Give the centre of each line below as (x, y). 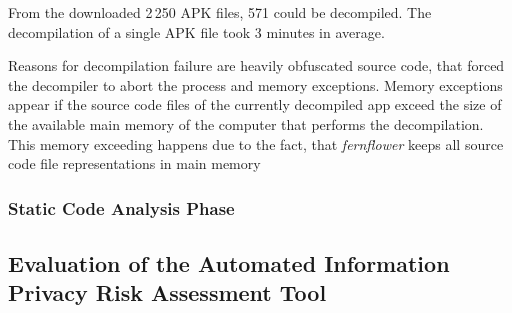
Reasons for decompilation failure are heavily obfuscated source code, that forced (256, 65)
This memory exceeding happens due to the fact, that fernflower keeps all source (256, 143)
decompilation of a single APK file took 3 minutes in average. (196, 31)
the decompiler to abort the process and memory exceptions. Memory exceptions (255, 84)
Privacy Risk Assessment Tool (167, 292)
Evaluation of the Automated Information (229, 262)
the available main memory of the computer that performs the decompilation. (246, 123)
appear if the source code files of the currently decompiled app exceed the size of (255, 104)
